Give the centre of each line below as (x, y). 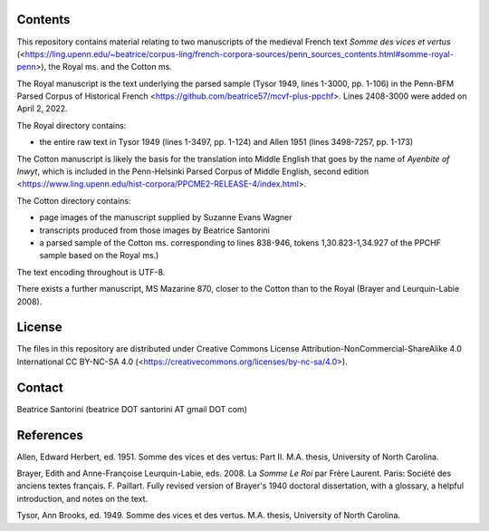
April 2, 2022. (42, 109)
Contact (40, 387)
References (50, 435)
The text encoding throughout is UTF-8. (91, 272)
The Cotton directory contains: (74, 200)
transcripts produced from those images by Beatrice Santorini (155, 230)
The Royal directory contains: (72, 125)
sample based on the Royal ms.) (99, 256)
